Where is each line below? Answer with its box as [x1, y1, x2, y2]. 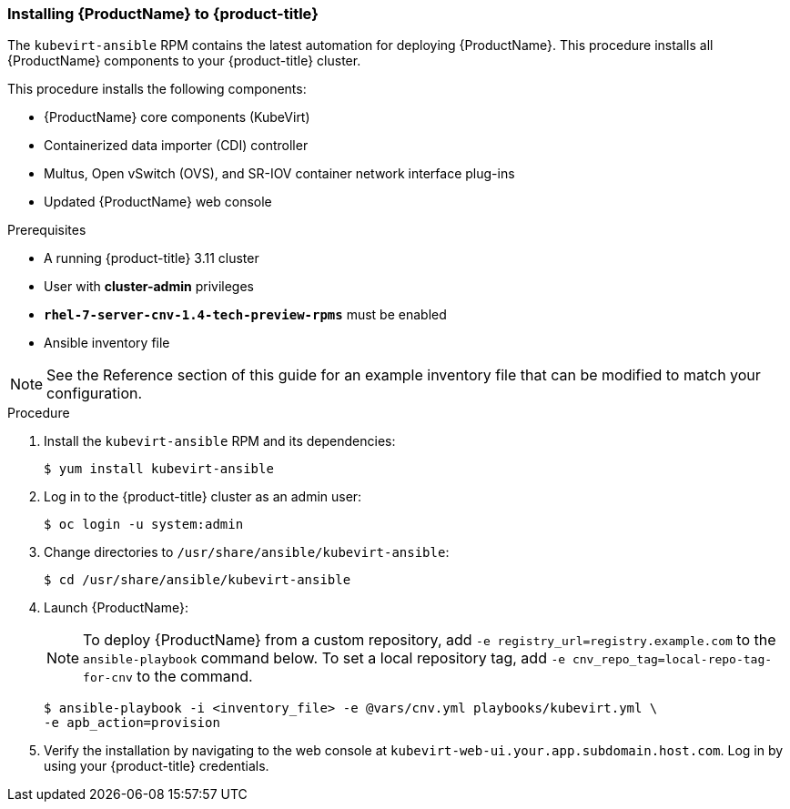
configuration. [46, 384, 143, 403]
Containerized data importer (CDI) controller [44, 137, 309, 154]
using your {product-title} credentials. [44, 758, 269, 774]
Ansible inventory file [44, 335, 170, 351]
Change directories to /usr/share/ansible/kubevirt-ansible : [44, 544, 450, 561]
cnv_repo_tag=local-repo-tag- [572, 652, 773, 667]
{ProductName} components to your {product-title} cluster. [7, 53, 361, 69]
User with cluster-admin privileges [44, 278, 254, 295]
